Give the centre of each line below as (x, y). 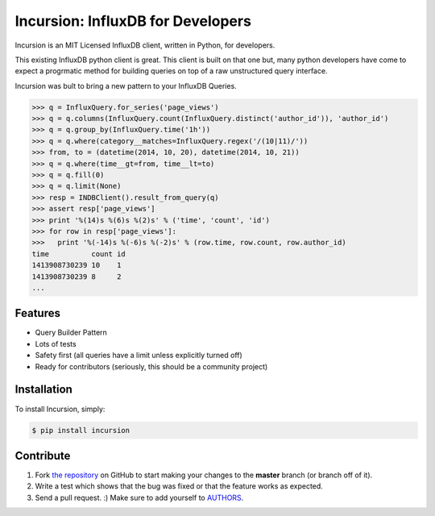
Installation (43, 390)
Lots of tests (56, 343)
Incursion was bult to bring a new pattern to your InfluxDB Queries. (126, 85)
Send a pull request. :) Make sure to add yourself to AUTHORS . (139, 497)
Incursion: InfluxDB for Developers (133, 21)
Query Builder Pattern (71, 333)
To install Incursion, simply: (60, 409)
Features (37, 313)
